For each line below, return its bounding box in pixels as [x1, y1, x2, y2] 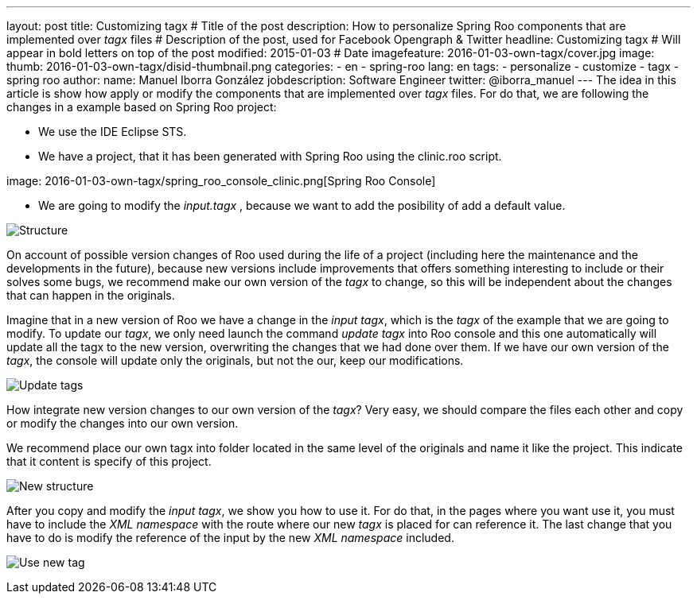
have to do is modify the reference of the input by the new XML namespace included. [6, 531, 454, 544]
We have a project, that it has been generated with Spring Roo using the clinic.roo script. [38, 149, 502, 163]
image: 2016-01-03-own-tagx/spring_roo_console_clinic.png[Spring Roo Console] [6, 174, 436, 188]
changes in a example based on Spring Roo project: [6, 100, 277, 114]
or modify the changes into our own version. [6, 416, 239, 430]
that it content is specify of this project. [6, 455, 212, 468]
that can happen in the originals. [6, 288, 175, 302]
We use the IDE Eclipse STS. [38, 125, 187, 138]
